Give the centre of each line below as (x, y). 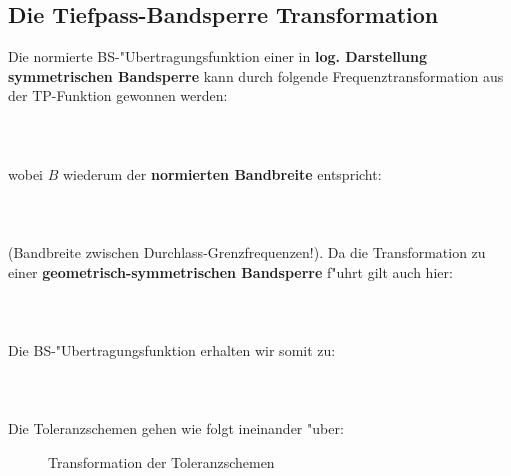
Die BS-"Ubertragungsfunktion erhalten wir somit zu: (172, 350)
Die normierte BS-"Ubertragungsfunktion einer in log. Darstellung (218, 56)
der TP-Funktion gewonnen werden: (118, 95)
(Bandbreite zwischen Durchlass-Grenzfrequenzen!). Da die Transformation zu (247, 252)
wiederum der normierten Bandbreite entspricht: (222, 173)
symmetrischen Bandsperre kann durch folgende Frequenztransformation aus (256, 75)
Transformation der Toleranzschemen (161, 462)
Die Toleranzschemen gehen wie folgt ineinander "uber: (176, 428)
